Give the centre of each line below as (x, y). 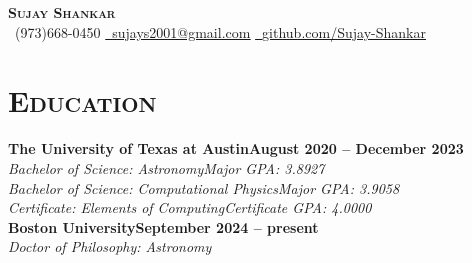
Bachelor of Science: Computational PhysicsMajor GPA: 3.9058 (204, 187)
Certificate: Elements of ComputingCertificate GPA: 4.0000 (190, 207)
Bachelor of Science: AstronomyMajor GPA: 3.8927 (166, 167)
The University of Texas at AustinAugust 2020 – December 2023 (236, 148)
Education (82, 100)
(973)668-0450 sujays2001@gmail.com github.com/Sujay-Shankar (220, 31)
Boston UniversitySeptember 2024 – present (163, 226)
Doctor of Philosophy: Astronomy (110, 246)
